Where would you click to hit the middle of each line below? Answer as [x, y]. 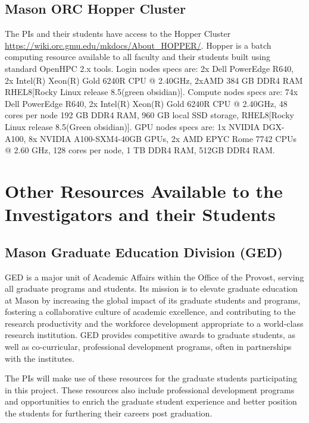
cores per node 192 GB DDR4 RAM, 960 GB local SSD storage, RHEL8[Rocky [149, 115]
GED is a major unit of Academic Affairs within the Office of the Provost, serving [154, 277]
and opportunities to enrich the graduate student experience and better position [151, 401]
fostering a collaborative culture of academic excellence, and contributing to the [150, 312]
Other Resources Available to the [144, 190]
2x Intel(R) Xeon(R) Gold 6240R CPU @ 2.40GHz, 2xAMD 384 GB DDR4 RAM [154, 80]
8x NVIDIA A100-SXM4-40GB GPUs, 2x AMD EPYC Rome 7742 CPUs [163, 138]
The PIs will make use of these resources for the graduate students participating [151, 378]
